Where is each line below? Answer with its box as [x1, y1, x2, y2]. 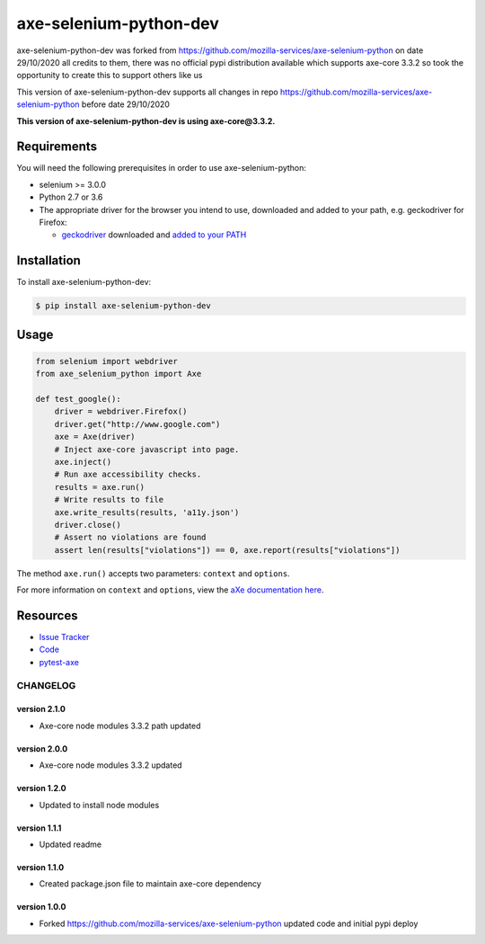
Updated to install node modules [39, 799, 160, 810]
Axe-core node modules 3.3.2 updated [39, 760, 183, 770]
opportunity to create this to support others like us [16, 70, 203, 81]
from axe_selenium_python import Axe [35, 369, 202, 379]
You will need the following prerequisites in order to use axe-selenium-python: [16, 163, 307, 174]
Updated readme [39, 839, 102, 850]
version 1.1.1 [16, 823, 62, 833]
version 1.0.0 [16, 902, 66, 913]
